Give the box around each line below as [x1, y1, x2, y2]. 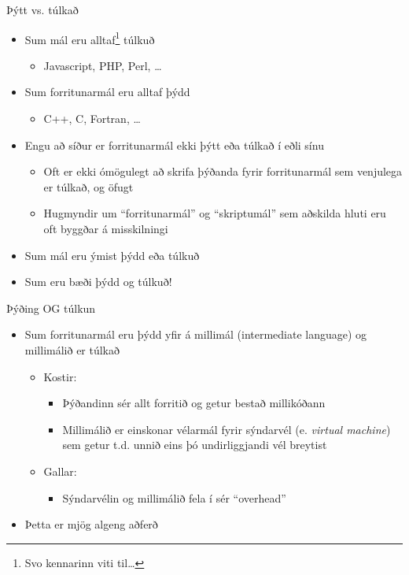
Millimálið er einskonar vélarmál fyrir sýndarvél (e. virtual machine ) [62, 421, 391, 437]
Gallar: [43, 462, 77, 479]
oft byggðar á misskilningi [43, 221, 168, 236]
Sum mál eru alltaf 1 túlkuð [24, 28, 155, 47]
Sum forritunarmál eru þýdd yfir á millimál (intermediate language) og [24, 326, 367, 343]
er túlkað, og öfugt [43, 178, 134, 195]
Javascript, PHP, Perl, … [43, 57, 162, 73]
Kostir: [43, 368, 77, 384]
